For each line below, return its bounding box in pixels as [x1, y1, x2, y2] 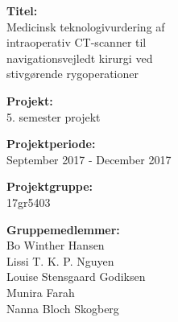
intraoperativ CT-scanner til [6, 34, 147, 51]
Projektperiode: [6, 135, 96, 152]
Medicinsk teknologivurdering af [6, 18, 165, 35]
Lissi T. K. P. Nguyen [6, 252, 114, 269]
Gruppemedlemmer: [6, 221, 120, 237]
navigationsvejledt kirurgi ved [6, 49, 153, 66]
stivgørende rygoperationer [6, 65, 139, 82]
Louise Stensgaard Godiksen [6, 268, 146, 285]
